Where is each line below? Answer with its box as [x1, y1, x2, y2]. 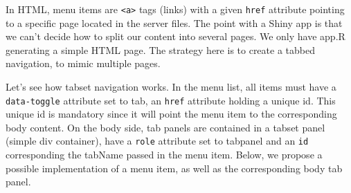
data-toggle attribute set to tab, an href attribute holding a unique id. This [6, 93, 336, 107]
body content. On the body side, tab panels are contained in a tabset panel [6, 120, 325, 134]
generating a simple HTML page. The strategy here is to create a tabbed [6, 42, 315, 57]
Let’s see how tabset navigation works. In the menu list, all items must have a [6, 80, 336, 94]
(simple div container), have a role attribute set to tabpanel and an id [6, 134, 309, 148]
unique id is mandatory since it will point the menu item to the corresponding [6, 107, 337, 121]
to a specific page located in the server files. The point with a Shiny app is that [6, 15, 343, 30]
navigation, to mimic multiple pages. [6, 56, 161, 71]
